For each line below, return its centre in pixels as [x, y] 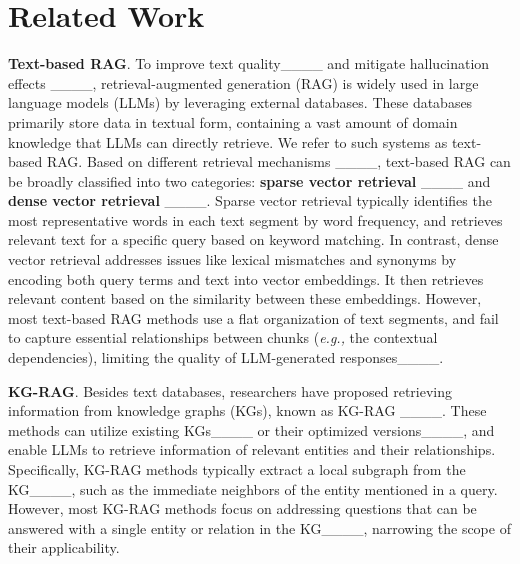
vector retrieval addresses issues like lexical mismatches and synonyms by [232, 259]
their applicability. [64, 547]
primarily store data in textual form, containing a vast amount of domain [233, 121]
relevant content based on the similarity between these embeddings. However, [245, 298]
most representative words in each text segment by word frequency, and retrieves [255, 219]
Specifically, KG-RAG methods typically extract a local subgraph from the [237, 469]
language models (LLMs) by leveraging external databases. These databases [240, 102]
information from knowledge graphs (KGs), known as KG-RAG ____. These [247, 410]
